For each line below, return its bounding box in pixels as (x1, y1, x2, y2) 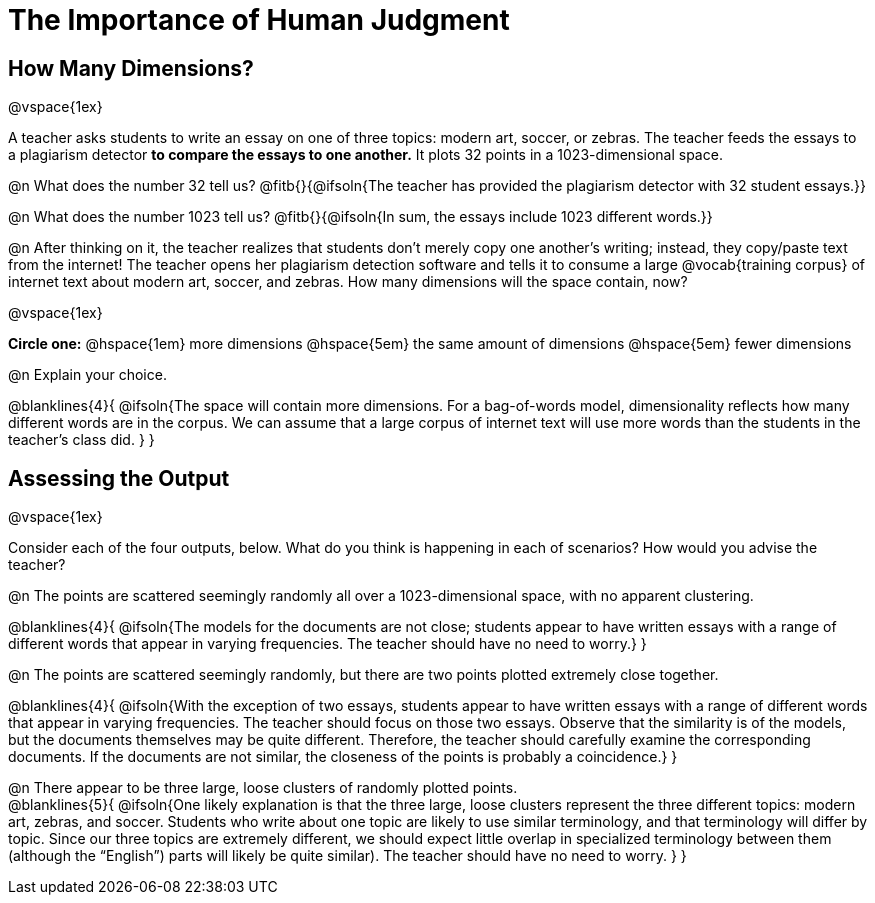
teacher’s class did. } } (8, 431, 155, 449)
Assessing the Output (8, 465, 230, 491)
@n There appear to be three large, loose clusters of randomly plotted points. (8, 779, 518, 797)
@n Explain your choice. (8, 366, 167, 384)
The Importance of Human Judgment (8, 3, 510, 37)
